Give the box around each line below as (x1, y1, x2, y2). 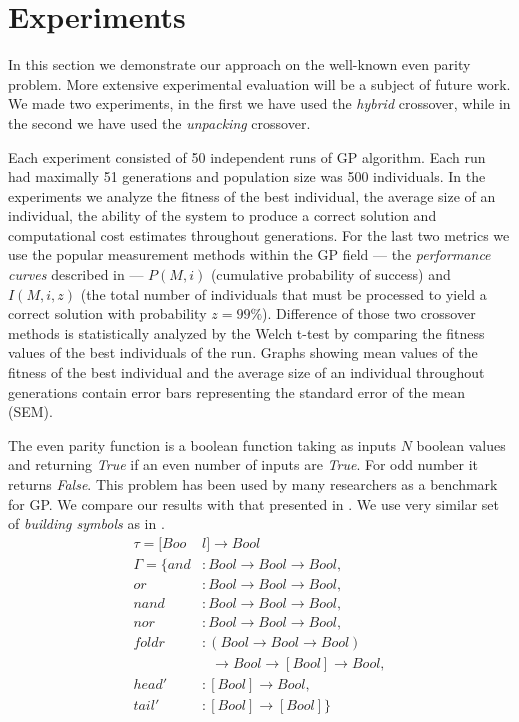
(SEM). (8, 401, 53, 422)
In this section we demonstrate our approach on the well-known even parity (8, 54, 471, 75)
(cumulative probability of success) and (210, 264, 451, 285)
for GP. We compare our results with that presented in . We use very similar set (8, 493, 500, 514)
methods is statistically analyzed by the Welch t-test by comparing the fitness (8, 322, 485, 343)
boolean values (416, 434, 506, 455)
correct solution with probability (8, 303, 207, 324)
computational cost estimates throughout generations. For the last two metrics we (8, 224, 510, 245)
